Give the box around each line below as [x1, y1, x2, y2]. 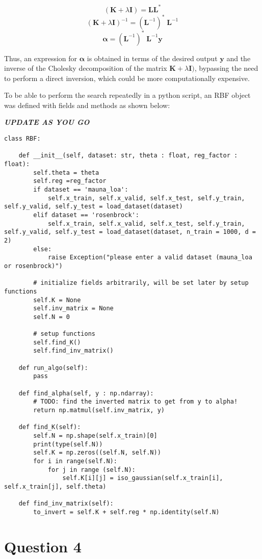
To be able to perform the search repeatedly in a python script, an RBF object [4, 90, 251, 100]
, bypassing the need [194, 63, 258, 73]
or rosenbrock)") [4, 262, 63, 270]
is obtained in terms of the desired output [87, 52, 218, 63]
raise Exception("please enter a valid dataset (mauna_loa [47, 254, 252, 261]
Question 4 [4, 536, 82, 556]
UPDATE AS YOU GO [4, 117, 90, 127]
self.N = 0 [33, 313, 70, 321]
